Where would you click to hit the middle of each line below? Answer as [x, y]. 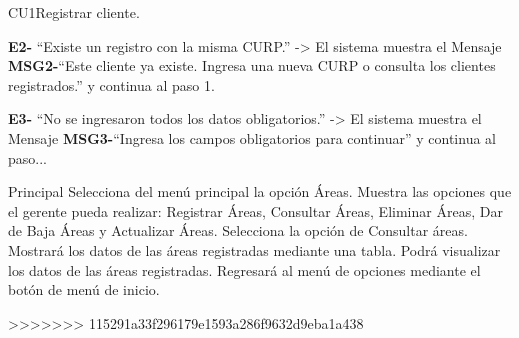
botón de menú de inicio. [84, 289]
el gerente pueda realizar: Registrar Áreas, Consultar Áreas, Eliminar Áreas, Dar [255, 210]
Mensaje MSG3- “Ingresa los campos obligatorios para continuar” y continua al [252, 137]
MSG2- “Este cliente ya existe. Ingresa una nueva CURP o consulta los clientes [252, 65]
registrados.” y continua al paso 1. [111, 84]
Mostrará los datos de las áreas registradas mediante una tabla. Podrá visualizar [254, 249]
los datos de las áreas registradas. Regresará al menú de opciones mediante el [244, 269]
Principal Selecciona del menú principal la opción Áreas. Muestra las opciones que [260, 191]
